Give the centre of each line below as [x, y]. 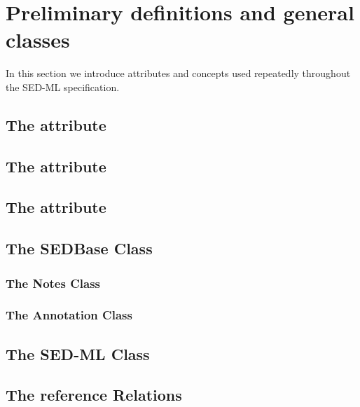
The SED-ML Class [78, 353]
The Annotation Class [69, 315]
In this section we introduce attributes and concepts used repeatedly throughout [178, 73]
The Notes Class [53, 283]
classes [38, 40]
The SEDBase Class [79, 248]
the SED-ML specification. [63, 87]
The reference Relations [94, 395]
